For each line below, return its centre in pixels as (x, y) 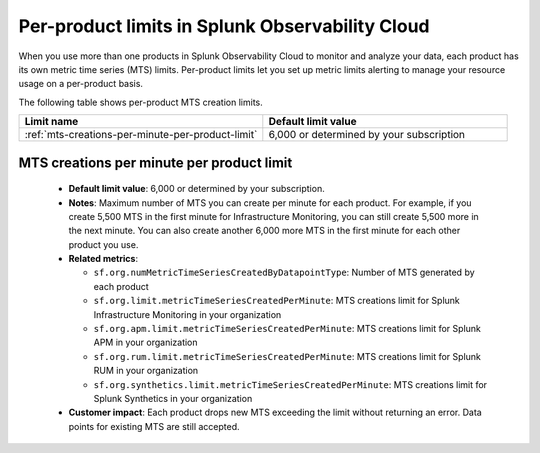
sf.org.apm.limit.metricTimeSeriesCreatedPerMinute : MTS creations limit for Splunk (287, 329)
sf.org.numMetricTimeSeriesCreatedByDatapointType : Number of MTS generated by (284, 272)
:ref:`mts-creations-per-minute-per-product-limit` (141, 135)
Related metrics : (103, 259)
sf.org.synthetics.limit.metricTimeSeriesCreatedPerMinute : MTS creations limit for (290, 384)
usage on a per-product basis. (81, 84)
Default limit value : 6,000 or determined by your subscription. (196, 189)
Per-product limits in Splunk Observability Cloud (224, 26)
